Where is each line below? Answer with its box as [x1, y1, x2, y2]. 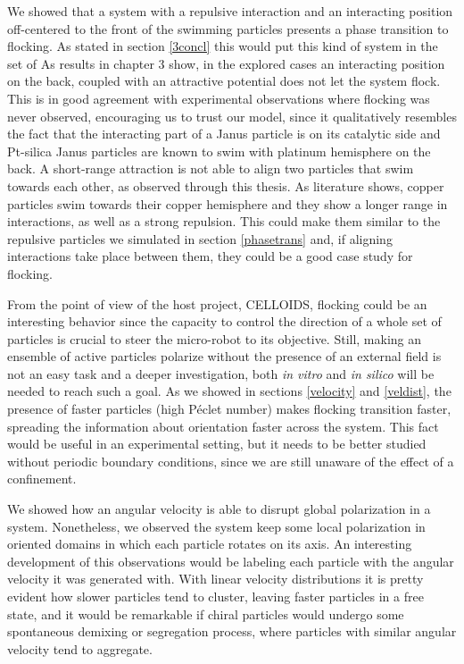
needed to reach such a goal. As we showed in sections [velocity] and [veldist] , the [7, 382, 452, 400]
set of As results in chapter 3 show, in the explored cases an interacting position [7, 54, 445, 72]
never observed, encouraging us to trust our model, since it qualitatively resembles [7, 106, 457, 125]
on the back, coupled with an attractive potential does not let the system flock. [7, 71, 441, 90]
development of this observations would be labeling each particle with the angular [7, 551, 454, 570]
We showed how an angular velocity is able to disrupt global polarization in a [7, 500, 431, 518]
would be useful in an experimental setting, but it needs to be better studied [7, 434, 427, 453]
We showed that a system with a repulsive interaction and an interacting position [7, 2, 453, 20]
